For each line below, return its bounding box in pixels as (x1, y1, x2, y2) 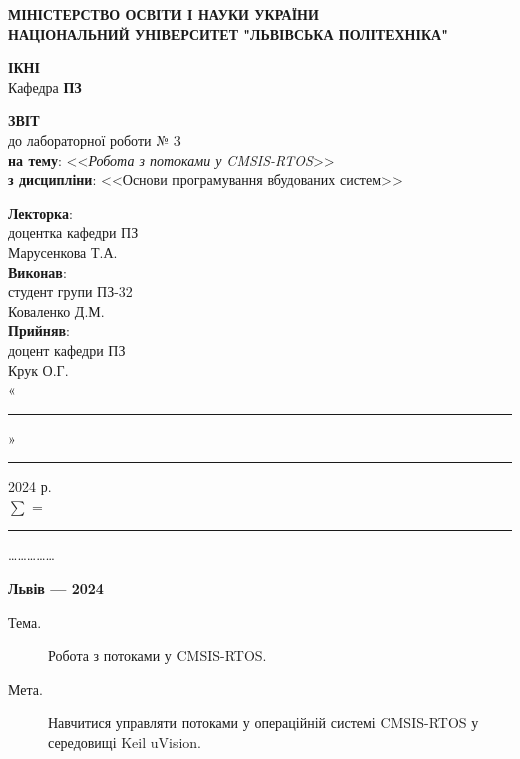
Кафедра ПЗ (8, 76, 82, 97)
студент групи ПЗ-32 (8, 281, 133, 302)
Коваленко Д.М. (8, 300, 105, 321)
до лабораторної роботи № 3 (8, 129, 181, 150)
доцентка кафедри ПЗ (8, 222, 139, 243)
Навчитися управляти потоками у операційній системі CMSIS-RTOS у (48, 712, 479, 733)
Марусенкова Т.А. (8, 241, 118, 262)
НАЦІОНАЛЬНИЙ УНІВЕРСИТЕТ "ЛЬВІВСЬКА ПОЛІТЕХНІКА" (8, 23, 448, 44)
